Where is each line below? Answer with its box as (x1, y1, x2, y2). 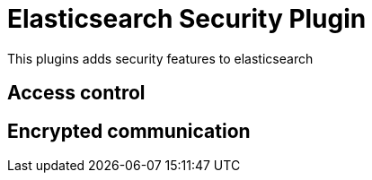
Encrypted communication (7, 119, 251, 142)
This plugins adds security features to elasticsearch (7, 50, 314, 66)
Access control (7, 81, 146, 105)
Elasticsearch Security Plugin (7, 4, 367, 34)
